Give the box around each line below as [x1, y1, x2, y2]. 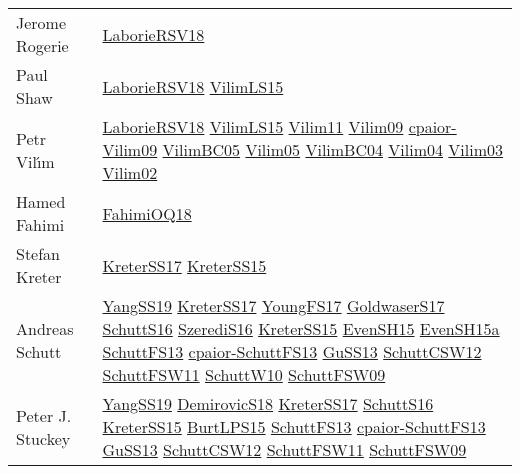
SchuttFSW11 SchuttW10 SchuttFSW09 [102, 363, 386, 386]
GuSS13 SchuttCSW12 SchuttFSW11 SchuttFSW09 [102, 438, 467, 461]
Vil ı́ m [16, 149, 55, 173]
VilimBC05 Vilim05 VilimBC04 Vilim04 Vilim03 [162, 138, 504, 161]
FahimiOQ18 [102, 201, 192, 225]
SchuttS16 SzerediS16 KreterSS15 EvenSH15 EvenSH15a [102, 317, 500, 340]
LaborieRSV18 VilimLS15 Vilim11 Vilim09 [102, 115, 404, 138]
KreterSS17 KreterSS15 [102, 253, 267, 277]
